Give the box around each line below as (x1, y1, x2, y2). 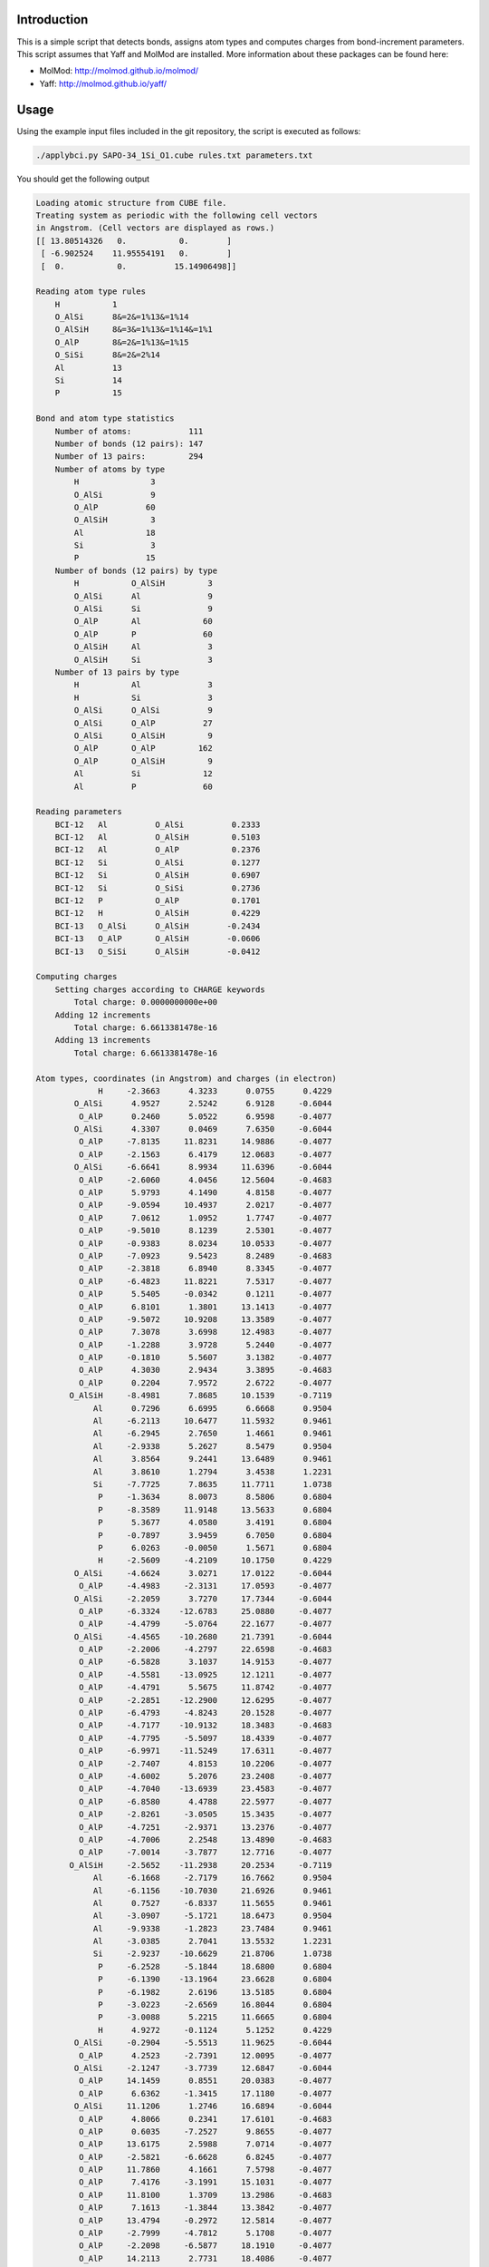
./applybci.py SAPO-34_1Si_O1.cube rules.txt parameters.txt (35, 150, 313, 161)
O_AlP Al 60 (73, 617, 213, 627)
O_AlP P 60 (73, 628, 213, 639)
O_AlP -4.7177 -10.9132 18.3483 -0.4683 (78, 1720, 332, 1731)
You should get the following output (16, 173, 149, 184)
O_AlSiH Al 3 (73, 642, 213, 652)
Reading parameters (35, 807, 122, 817)
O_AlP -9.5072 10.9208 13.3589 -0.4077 (78, 1314, 332, 1324)
